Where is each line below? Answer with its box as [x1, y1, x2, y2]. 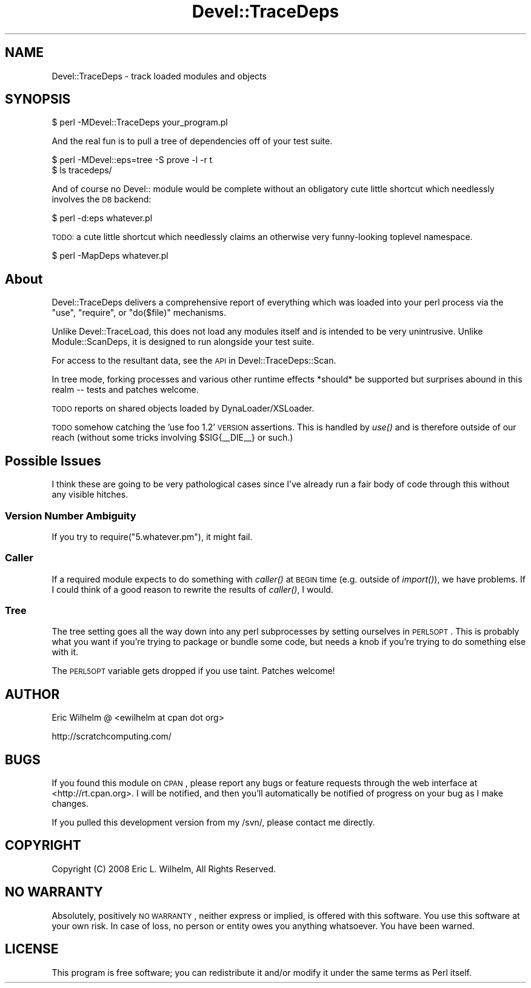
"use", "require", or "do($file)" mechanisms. [52, 307, 226, 318]
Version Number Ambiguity [5, 509, 136, 522]
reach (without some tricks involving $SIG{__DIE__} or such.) [52, 432, 293, 443]
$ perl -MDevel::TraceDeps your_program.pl [52, 117, 228, 128]
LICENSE [5, 941, 59, 957]
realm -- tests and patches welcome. [52, 384, 199, 395]
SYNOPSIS [5, 92, 71, 107]
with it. [52, 647, 79, 658]
